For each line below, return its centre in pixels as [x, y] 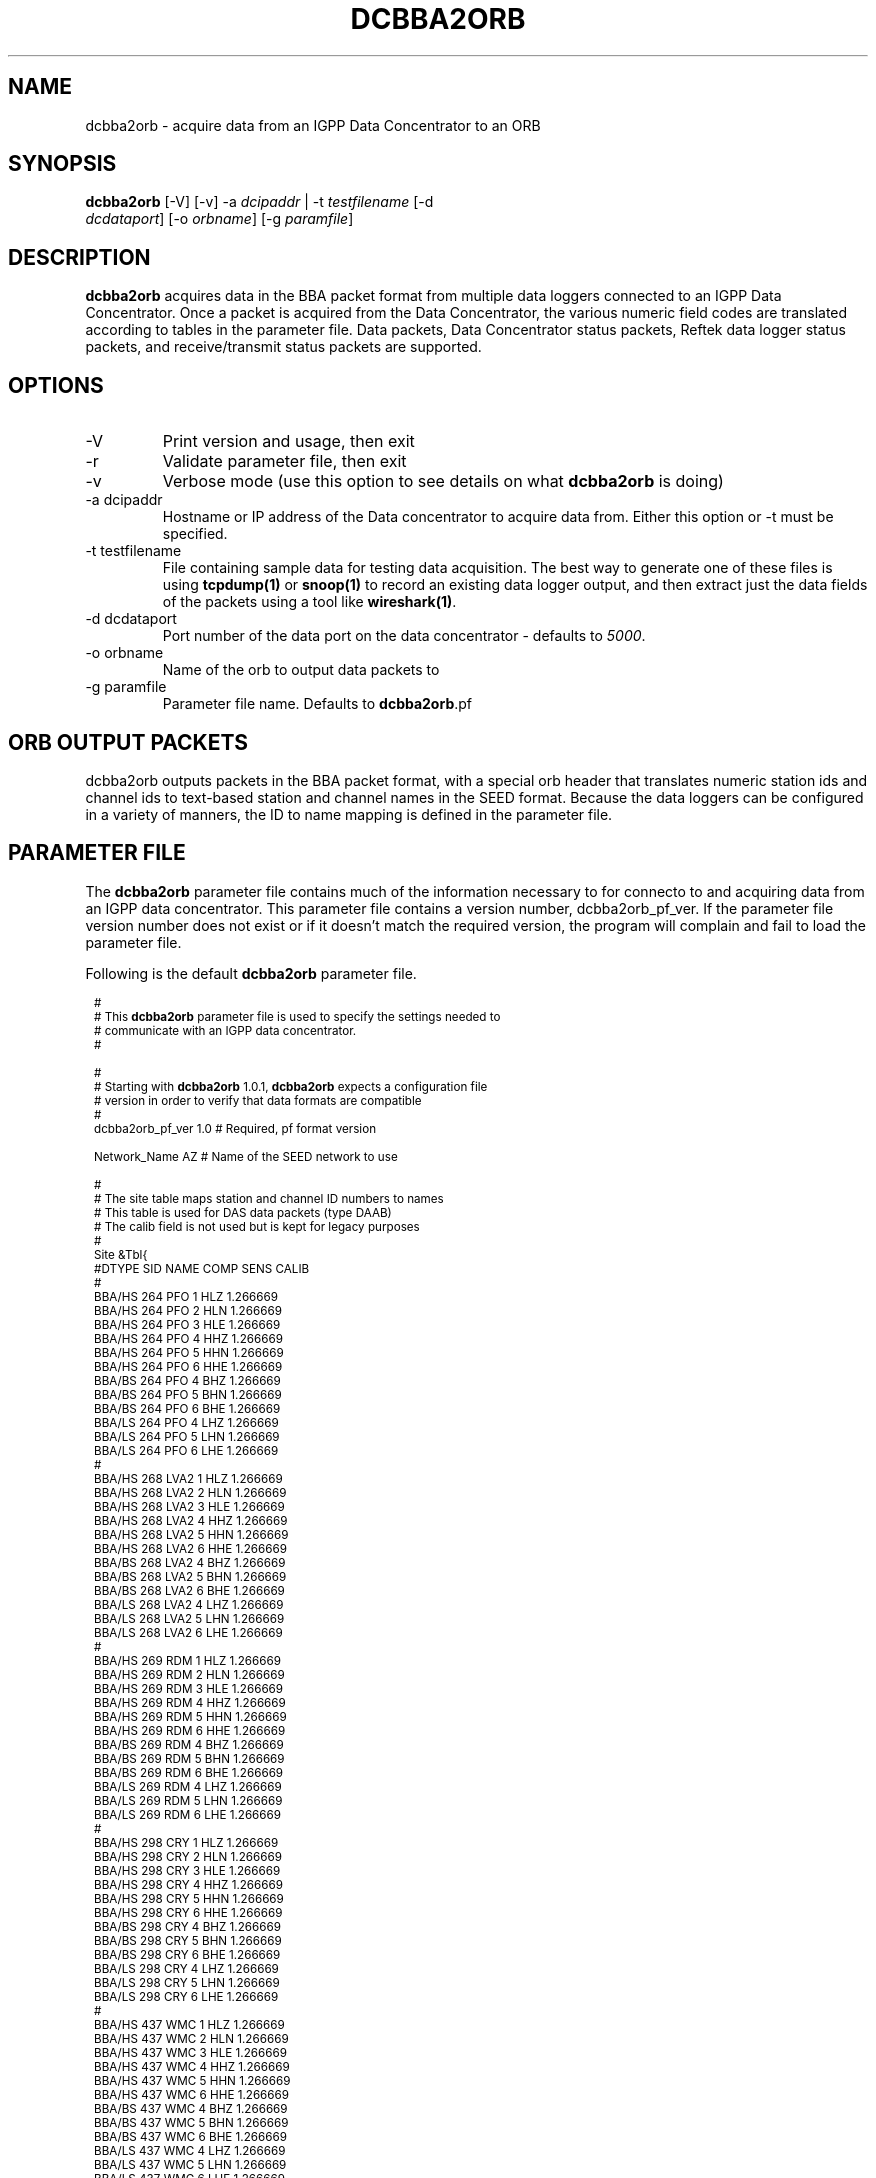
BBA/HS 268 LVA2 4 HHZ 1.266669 [191, 1520]
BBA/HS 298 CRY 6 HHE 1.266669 [188, 1912]
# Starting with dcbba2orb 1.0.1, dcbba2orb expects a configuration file [291, 1086]
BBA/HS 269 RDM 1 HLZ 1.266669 [187, 1660]
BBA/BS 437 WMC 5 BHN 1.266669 [191, 2122]
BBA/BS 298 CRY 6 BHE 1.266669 [187, 1954]
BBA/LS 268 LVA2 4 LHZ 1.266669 [189, 1604]
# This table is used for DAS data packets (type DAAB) [243, 1212]
